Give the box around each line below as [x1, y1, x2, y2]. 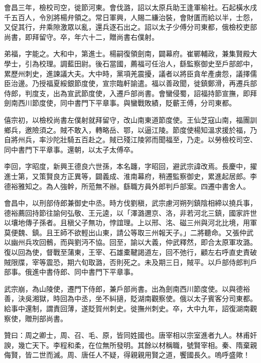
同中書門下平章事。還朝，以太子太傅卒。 [4, 144, 138, 154]
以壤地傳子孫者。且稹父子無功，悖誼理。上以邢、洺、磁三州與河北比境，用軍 [4, 217, 257, 228]
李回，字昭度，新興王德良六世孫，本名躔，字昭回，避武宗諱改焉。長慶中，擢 [4, 161, 257, 171]
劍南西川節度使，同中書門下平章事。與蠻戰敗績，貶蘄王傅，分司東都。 [4, 98, 236, 108]
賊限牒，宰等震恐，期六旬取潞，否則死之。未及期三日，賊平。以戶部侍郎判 [4, 256, 250, 267]
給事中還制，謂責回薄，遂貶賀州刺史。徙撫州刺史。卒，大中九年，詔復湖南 [4, 303, 250, 314]
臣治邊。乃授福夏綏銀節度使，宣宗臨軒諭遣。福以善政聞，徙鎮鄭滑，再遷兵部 [4, 78, 257, 88]
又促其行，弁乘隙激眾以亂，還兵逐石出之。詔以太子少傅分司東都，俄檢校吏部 [4, 22, 257, 32]
